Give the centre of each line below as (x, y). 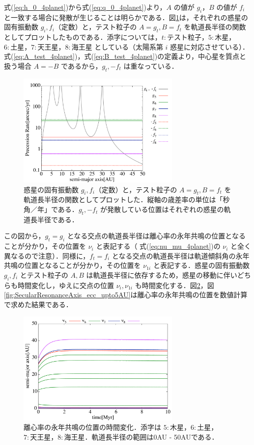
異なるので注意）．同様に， (47, 255)
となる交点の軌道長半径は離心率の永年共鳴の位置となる (156, 236)
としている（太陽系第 (129, 46)
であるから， (82, 65)
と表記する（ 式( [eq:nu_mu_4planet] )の (158, 246)
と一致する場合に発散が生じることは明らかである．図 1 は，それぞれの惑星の (126, 17)
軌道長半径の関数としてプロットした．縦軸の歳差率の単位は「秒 (127, 199)
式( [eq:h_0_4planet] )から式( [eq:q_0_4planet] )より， (85, 7)
